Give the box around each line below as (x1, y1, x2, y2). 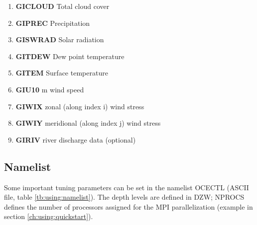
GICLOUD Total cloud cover (15, 1, 110, 11)
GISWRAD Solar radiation (15, 34, 104, 45)
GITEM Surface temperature (15, 68, 108, 78)
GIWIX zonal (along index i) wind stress (15, 101, 144, 111)
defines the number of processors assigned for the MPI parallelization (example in (4, 201, 253, 212)
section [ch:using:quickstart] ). (4, 211, 93, 222)
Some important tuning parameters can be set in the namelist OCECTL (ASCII (4, 182, 249, 192)
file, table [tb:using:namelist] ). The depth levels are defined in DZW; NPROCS (4, 192, 245, 202)
